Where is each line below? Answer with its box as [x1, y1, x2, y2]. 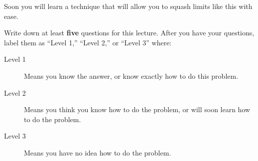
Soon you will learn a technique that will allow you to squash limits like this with [4, 1, 253, 11]
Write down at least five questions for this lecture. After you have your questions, [4, 27, 255, 38]
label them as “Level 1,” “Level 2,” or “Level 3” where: [4, 37, 172, 47]
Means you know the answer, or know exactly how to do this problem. [24, 70, 239, 81]
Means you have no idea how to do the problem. [24, 147, 171, 158]
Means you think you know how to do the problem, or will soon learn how [24, 104, 251, 115]
